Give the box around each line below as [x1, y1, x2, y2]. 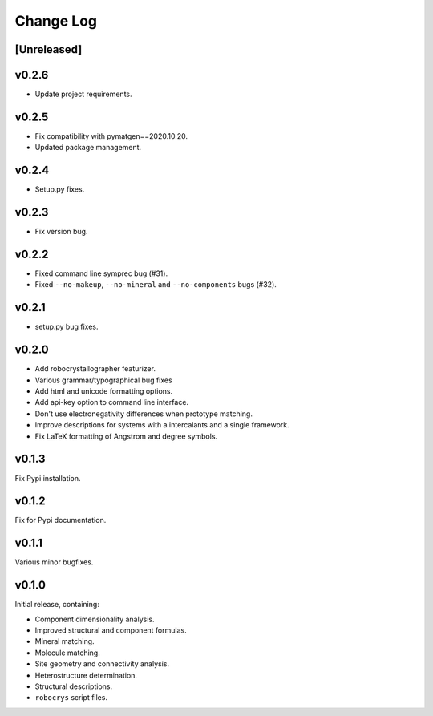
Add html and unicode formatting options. [34, 386, 172, 396]
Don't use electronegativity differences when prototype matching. [34, 409, 253, 419]
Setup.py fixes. [34, 184, 85, 194]
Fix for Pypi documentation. [14, 516, 107, 525]
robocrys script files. [34, 693, 108, 702]
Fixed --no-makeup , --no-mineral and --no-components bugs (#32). [34, 280, 277, 289]
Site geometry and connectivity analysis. [34, 659, 170, 669]
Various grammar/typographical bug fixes [34, 375, 172, 385]
